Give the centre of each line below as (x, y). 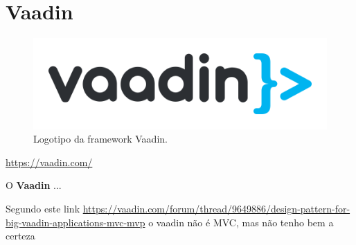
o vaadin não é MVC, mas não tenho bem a (241, 222)
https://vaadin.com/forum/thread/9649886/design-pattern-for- (216, 208)
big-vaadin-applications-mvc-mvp (75, 222)
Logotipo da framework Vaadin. (100, 139)
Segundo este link (43, 208)
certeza (20, 236)
